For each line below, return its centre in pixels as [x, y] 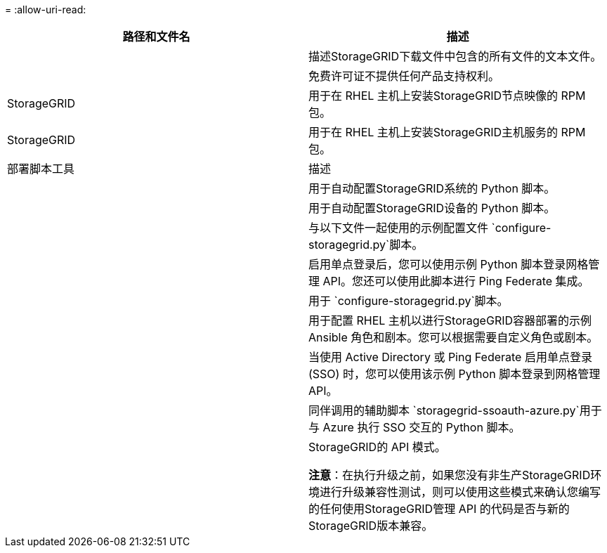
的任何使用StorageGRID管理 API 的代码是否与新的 [439, 509]
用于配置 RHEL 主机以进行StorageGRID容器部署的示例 [450, 320]
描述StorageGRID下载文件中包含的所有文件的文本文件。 [455, 56]
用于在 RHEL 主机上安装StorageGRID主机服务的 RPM [447, 132]
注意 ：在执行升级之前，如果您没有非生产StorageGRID [450, 475]
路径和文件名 [156, 37]
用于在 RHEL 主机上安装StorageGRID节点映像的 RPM [447, 96]
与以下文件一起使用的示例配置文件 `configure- [430, 228]
